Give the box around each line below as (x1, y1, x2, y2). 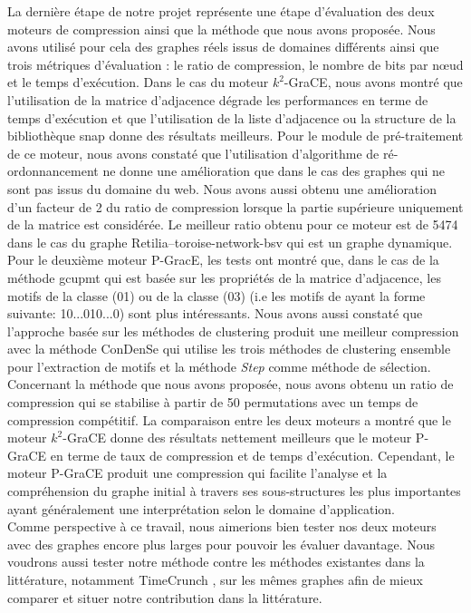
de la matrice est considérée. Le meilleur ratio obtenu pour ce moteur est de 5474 (7, 215, 458, 234)
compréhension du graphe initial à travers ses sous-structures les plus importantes (7, 482, 461, 501)
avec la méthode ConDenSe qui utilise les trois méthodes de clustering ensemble (7, 339, 451, 358)
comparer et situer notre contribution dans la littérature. (7, 588, 322, 607)
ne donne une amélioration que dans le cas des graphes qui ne (102, 161, 446, 180)
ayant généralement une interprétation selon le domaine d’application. (7, 499, 395, 518)
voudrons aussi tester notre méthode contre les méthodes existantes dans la (7, 552, 425, 571)
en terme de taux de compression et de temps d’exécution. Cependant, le (50, 445, 455, 464)
